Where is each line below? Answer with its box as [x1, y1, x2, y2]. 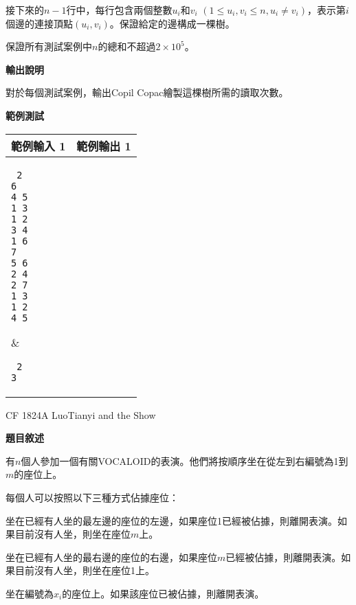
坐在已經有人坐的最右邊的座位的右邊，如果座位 [5, 549, 217, 564]
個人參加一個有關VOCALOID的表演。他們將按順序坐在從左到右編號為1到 [21, 453, 348, 468]
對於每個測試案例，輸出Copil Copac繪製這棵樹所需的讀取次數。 [5, 85, 289, 100]
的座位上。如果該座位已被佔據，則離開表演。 [62, 586, 265, 600]
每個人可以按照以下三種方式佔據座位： [5, 490, 179, 504]
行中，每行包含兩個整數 [66, 3, 173, 16]
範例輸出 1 [76, 137, 131, 154]
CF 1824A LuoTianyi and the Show [5, 407, 156, 422]
